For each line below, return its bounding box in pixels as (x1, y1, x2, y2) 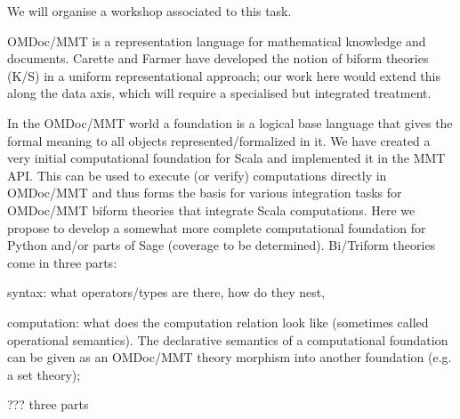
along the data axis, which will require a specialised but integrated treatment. (7, 84, 432, 102)
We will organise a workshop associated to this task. (7, 2, 292, 20)
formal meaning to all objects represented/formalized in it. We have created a (7, 131, 431, 149)
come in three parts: (7, 253, 117, 271)
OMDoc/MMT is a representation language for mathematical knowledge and (7, 31, 426, 50)
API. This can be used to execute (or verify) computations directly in (7, 165, 387, 184)
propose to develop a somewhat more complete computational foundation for (7, 218, 426, 237)
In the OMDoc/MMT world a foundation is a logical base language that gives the (7, 113, 453, 132)
